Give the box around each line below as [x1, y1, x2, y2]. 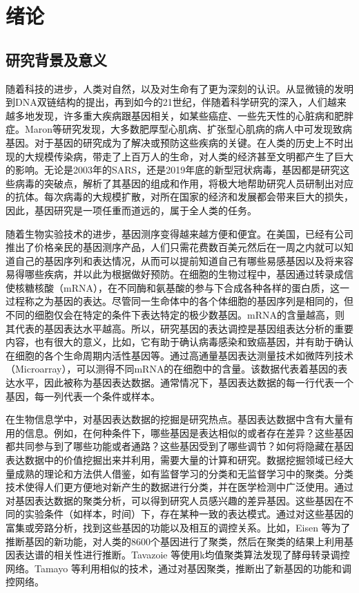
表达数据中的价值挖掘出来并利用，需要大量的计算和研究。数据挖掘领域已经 [6, 453, 344, 467]
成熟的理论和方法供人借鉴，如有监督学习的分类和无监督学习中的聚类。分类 [14, 466, 353, 480]
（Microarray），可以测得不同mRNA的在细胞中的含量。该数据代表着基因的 [6, 361, 338, 376]
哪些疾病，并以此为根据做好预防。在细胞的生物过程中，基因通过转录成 [24, 267, 344, 281]
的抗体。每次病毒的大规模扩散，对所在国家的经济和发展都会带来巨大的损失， [6, 189, 353, 204]
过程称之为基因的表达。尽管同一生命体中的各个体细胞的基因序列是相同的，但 [6, 294, 353, 308]
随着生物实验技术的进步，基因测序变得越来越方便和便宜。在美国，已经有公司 [6, 226, 353, 241]
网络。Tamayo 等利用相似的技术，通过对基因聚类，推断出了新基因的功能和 [6, 561, 342, 575]
